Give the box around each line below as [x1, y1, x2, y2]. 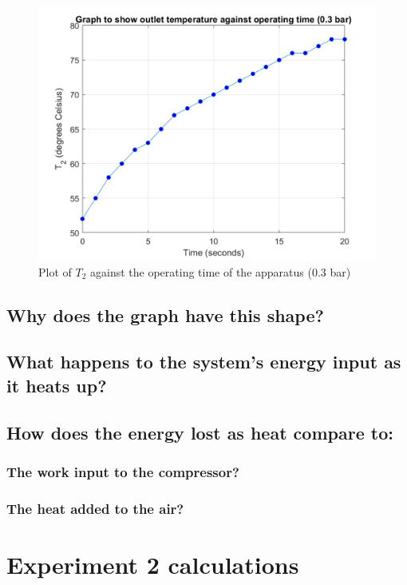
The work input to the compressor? [6, 461, 239, 481]
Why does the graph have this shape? [6, 302, 324, 327]
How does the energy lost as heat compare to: [6, 420, 393, 444]
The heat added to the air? [6, 498, 184, 518]
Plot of [38, 263, 72, 280]
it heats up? [6, 372, 107, 397]
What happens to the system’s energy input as [6, 349, 401, 374]
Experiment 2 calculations [6, 547, 299, 580]
